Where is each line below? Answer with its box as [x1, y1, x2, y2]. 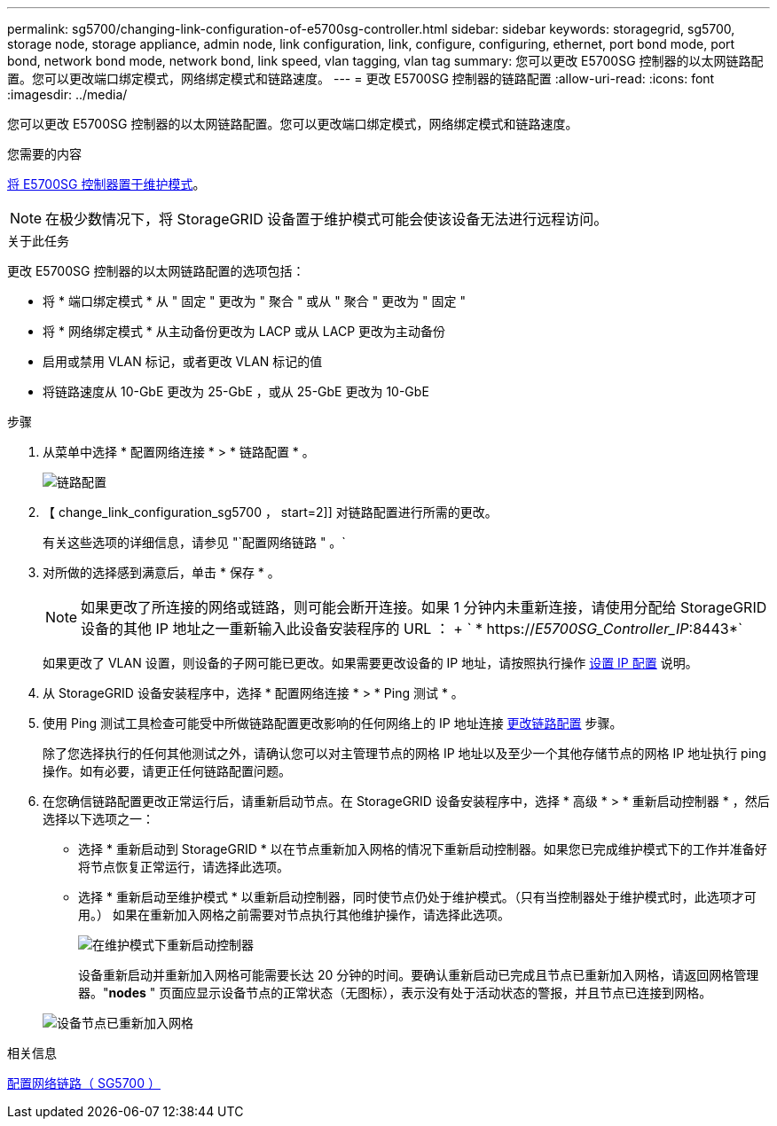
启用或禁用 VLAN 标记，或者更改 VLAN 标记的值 [43, 354, 323, 369]
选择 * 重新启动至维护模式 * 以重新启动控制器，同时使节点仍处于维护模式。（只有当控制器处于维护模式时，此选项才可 [78, 889, 757, 904]
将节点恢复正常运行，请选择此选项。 [78, 859, 289, 874]
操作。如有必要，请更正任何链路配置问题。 [43, 763, 291, 778]
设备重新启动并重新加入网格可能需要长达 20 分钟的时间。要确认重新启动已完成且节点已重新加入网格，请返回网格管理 [78, 967, 759, 982]
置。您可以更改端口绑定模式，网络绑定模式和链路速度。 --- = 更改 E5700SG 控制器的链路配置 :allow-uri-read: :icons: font [7, 71, 715, 86]
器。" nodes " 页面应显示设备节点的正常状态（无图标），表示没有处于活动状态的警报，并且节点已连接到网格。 [78, 985, 712, 1000]
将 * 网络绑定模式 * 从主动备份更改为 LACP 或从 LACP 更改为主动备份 [43, 324, 446, 339]
